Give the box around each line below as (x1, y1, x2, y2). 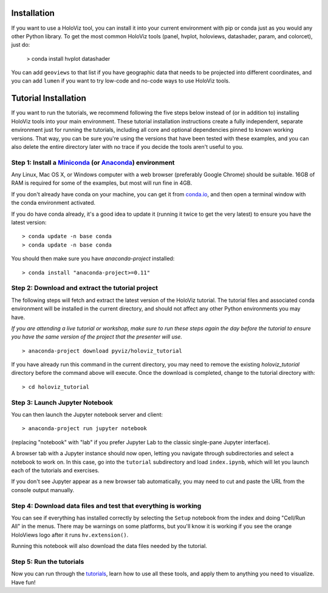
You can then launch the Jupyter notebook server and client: (11, 411, 163, 418)
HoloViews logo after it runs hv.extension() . (11, 531, 129, 538)
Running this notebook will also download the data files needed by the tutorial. (11, 543, 208, 550)
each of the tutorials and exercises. (11, 467, 100, 474)
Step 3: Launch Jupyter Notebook (11, 398, 114, 406)
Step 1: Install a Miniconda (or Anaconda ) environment (11, 158, 175, 166)
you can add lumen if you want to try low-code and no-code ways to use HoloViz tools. (11, 77, 230, 84)
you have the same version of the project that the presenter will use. (11, 333, 182, 340)
